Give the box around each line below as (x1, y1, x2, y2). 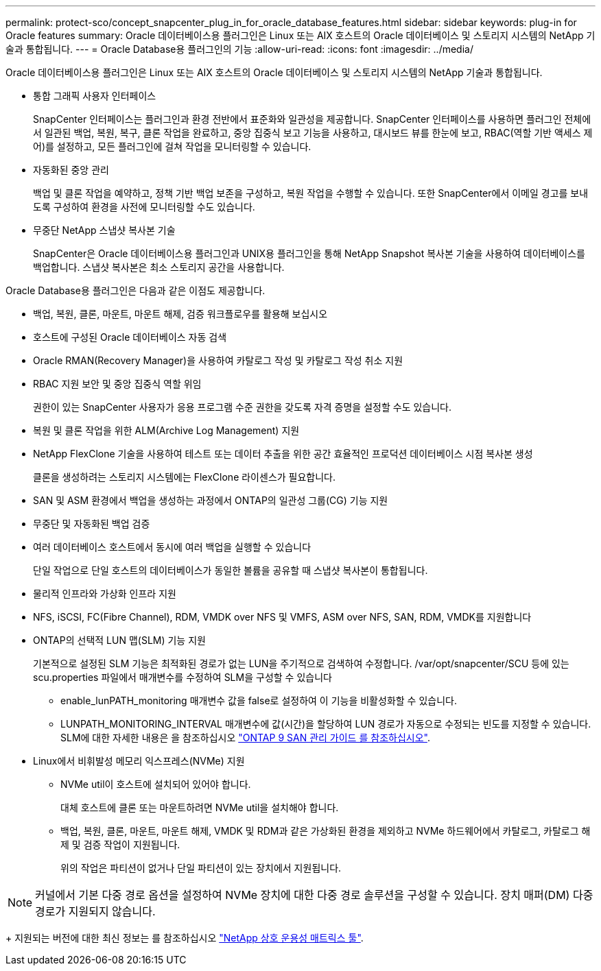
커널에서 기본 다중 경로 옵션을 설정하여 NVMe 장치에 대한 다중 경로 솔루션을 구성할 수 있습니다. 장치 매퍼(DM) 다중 (35, 888, 593, 902)
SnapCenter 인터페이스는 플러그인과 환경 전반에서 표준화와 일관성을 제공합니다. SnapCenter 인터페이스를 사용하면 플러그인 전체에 (33, 113, 591, 125)
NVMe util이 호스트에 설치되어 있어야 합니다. (60, 778, 251, 790)
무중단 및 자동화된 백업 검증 (33, 518, 150, 529)
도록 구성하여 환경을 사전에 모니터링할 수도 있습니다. (33, 201, 255, 213)
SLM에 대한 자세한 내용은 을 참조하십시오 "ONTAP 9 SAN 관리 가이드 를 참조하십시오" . (60, 732, 430, 743)
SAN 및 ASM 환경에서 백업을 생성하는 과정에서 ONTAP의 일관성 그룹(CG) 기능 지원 (33, 494, 388, 506)
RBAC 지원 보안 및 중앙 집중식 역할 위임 (33, 378, 202, 389)
